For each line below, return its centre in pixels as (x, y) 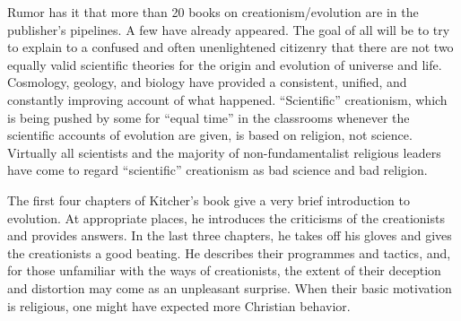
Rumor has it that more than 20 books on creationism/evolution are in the (213, 12)
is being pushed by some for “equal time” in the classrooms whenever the (209, 117)
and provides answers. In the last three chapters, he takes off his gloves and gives (230, 235)
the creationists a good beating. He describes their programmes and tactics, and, (229, 252)
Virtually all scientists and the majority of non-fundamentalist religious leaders (224, 152)
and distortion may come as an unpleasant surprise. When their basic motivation (230, 287)
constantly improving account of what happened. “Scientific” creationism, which (227, 99)
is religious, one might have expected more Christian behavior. (179, 305)
